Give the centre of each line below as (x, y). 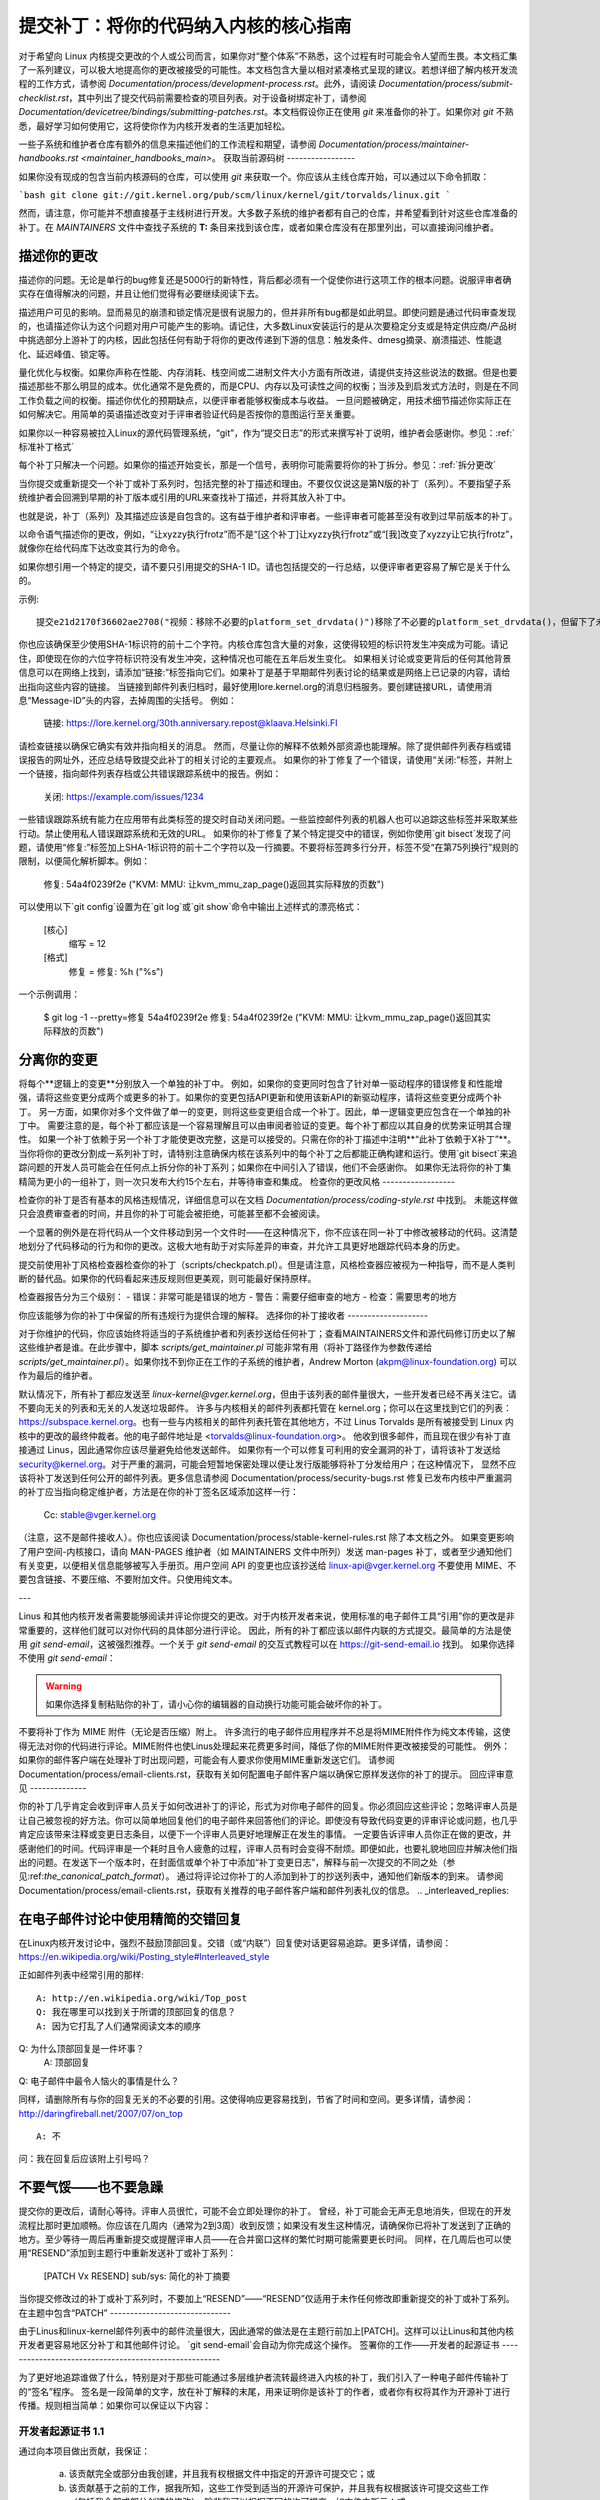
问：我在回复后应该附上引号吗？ (84, 2159)
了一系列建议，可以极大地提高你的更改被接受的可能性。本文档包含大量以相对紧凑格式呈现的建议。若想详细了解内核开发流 (268, 69)
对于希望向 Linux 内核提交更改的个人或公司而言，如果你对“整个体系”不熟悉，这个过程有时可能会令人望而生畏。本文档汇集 (268, 56)
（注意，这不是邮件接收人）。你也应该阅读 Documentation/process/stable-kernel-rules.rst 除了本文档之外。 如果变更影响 (266, 1537)
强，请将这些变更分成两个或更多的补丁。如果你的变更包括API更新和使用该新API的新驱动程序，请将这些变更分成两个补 (260, 1097)
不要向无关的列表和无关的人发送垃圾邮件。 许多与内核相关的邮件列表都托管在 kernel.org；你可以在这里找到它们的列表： (265, 1408)
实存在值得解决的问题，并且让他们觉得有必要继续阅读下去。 (141, 294)
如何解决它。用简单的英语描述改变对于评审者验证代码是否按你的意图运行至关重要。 (189, 414)
